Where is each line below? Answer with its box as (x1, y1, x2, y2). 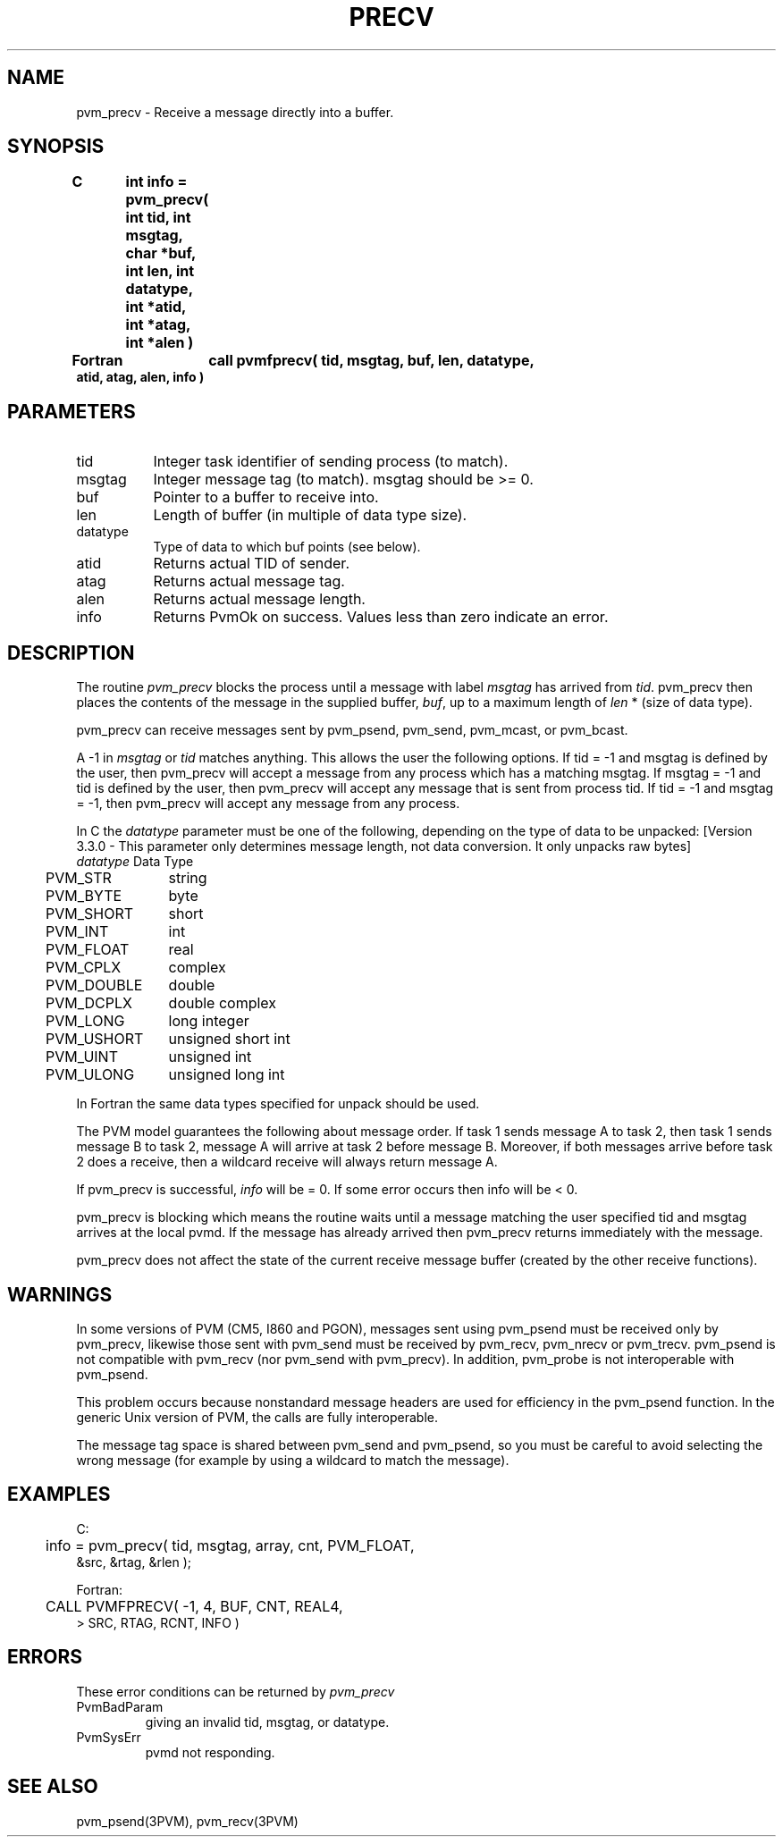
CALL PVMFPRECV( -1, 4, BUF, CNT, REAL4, (46, 1596, 343, 1615)
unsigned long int (168, 1065, 285, 1084)
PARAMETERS (7, 400, 136, 423)
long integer (168, 1012, 249, 1031)
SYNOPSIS (7, 135, 105, 158)
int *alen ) (125, 333, 194, 352)
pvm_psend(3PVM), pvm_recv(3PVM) (76, 1813, 299, 1829)
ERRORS (7, 1646, 83, 1669)
